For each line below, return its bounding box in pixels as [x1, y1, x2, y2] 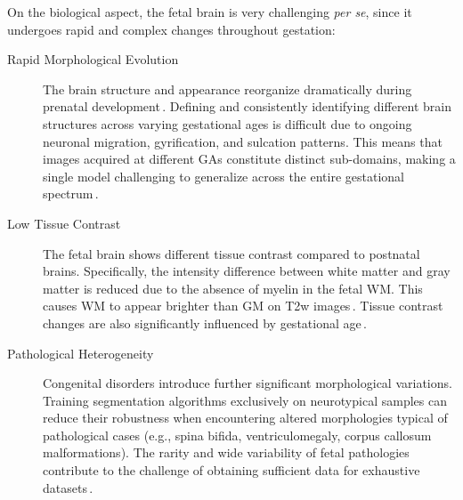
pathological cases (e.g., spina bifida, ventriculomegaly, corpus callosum [43, 425, 432, 444]
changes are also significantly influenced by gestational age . [43, 313, 367, 332]
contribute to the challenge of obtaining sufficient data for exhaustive [43, 461, 420, 480]
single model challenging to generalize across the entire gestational [43, 166, 404, 185]
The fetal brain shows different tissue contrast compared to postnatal [43, 244, 420, 262]
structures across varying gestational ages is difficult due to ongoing [43, 114, 412, 133]
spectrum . [43, 184, 99, 203]
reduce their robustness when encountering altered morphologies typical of [43, 408, 448, 427]
